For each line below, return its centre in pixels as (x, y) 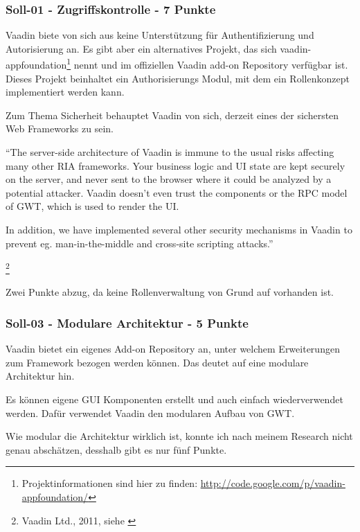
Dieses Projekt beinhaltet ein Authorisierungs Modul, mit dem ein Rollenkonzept (178, 78)
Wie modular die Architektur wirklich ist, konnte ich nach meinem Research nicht (179, 436)
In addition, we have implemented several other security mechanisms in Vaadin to (179, 229)
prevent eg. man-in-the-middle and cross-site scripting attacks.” (139, 243)
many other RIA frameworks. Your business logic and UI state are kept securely (175, 165)
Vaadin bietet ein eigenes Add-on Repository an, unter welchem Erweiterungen (173, 349)
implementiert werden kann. (65, 92)
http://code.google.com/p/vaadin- (273, 483)
